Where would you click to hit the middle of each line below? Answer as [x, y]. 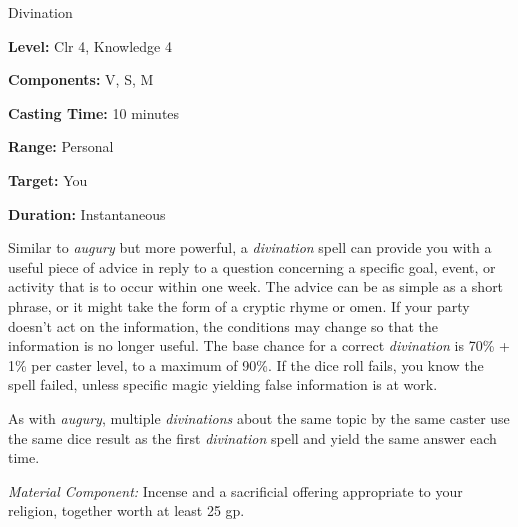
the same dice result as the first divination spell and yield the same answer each [252, 437]
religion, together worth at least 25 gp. [126, 510]
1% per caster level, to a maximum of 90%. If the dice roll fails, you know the [246, 364]
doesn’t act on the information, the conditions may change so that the [223, 325]
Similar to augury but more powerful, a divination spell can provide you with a [250, 247]
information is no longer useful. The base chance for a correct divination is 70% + [259, 345]
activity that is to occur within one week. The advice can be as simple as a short [256, 286]
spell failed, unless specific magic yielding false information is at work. [223, 384]
